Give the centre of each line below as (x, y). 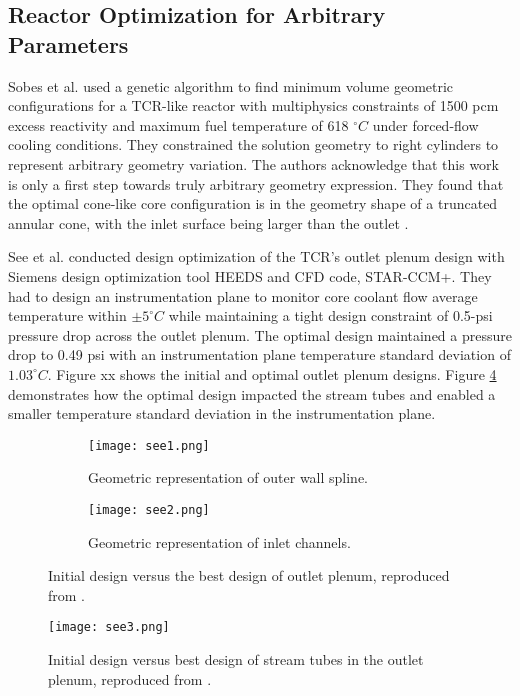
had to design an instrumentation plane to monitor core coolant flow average (243, 295)
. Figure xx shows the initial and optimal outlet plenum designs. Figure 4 (272, 373)
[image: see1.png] (149, 445)
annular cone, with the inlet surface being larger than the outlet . (208, 222)
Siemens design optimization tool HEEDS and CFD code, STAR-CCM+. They (250, 275)
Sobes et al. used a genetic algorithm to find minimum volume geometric (231, 85)
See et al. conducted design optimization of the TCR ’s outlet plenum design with (256, 256)
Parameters (68, 43)
